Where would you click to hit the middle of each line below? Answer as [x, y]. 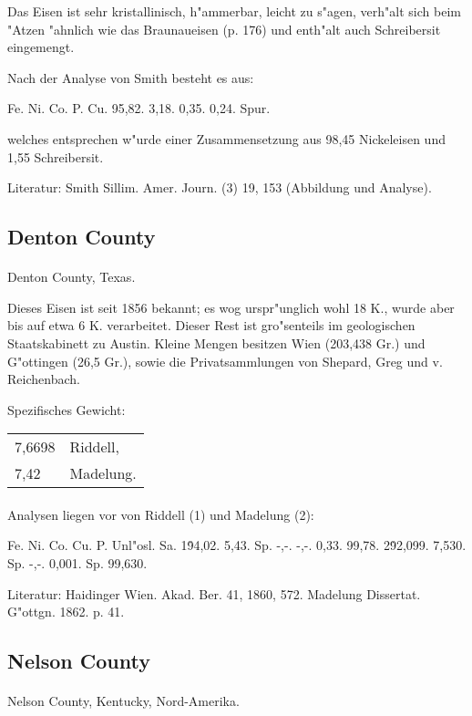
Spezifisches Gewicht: [67, 409]
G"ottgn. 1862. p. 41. [66, 612]
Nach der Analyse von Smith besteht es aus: [131, 77]
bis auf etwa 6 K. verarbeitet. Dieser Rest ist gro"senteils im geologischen [211, 325]
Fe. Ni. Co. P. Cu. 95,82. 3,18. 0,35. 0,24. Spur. [139, 108]
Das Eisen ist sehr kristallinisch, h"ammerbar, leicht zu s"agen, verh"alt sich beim [234, 11]
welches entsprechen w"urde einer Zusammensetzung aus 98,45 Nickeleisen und [226, 138]
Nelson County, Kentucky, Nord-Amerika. [123, 701]
